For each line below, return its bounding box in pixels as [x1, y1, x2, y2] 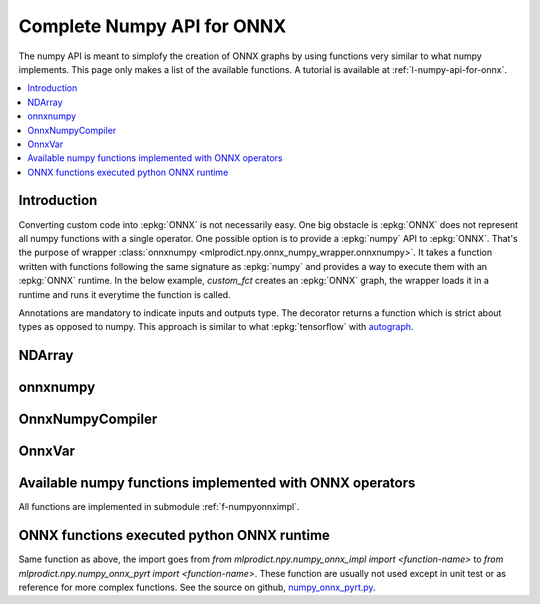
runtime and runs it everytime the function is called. [18, 288, 231, 300]
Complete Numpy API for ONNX [18, 15, 287, 37]
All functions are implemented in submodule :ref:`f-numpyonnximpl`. [18, 501, 300, 513]
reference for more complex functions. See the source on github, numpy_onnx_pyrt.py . [18, 581, 376, 593]
